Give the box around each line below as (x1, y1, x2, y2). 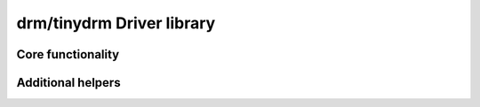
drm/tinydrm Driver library (16, 13, 216, 33)
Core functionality (16, 47, 120, 62)
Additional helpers (16, 75, 121, 90)
